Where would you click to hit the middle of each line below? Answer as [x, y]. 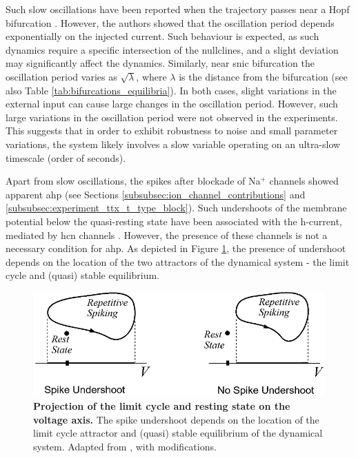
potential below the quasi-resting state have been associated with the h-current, [174, 221]
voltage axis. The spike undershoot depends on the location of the [176, 419]
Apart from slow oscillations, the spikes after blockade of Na [133, 181]
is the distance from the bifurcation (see [263, 76]
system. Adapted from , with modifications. [125, 447]
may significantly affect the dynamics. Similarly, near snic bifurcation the [160, 63]
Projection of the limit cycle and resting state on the [162, 406]
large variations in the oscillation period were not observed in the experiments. [172, 117]
